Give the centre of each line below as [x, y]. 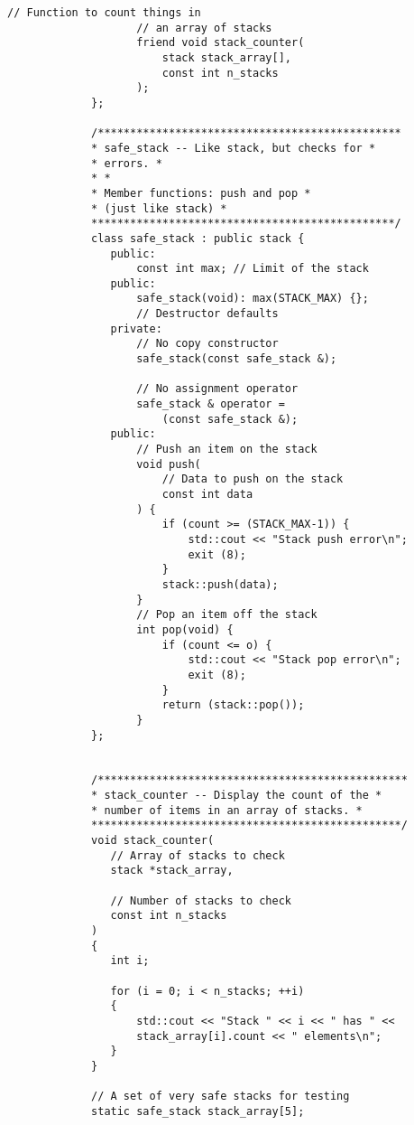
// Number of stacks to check [201, 900]
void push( [169, 464]
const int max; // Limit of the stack [253, 269]
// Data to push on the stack [253, 479]
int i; [130, 961]
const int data [207, 494]
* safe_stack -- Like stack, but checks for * [234, 148]
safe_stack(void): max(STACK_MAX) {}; [253, 299]
